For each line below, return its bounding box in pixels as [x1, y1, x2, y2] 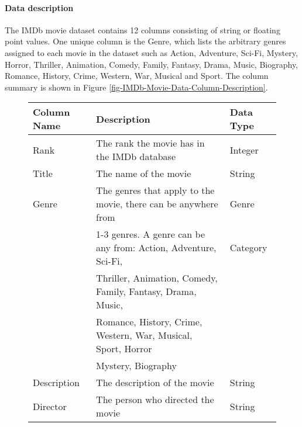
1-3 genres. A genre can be [96, 227, 205, 241]
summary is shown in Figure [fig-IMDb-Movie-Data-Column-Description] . [5, 81, 268, 93]
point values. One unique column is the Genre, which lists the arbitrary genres [5, 35, 286, 47]
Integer [229, 143, 259, 157]
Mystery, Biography [96, 359, 177, 373]
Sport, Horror [96, 342, 152, 356]
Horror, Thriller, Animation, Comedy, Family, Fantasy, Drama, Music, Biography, [5, 58, 298, 70]
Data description [5, 1, 74, 13]
